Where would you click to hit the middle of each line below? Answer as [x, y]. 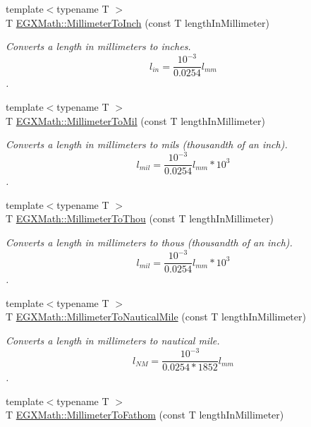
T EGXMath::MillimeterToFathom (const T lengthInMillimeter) [145, 415]
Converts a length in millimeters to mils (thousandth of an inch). [147, 144]
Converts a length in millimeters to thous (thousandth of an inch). [149, 242]
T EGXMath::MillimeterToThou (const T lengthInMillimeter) [140, 218]
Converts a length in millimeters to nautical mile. [113, 340]
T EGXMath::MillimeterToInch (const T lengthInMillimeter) [138, 22]
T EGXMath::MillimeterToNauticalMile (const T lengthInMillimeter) [156, 317]
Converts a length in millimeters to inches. [98, 46]
